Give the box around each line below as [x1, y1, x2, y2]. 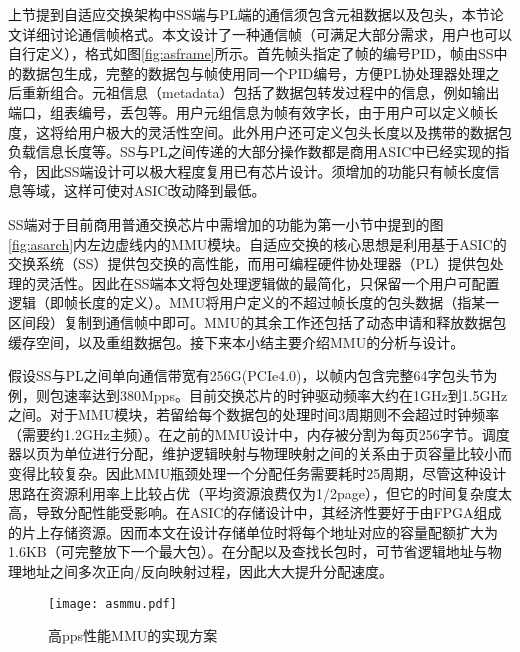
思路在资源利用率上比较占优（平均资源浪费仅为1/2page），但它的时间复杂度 [8, 482, 498, 503]
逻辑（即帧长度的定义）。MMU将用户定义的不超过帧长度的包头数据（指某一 [8, 292, 500, 313]
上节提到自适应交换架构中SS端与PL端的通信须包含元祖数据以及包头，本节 [8, 4, 490, 24]
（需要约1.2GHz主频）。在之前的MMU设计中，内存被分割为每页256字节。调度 [8, 423, 510, 444]
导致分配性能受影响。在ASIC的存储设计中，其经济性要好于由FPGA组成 [35, 502, 502, 523]
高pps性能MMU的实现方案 [48, 625, 218, 646]
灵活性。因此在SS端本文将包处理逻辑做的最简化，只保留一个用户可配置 [35, 272, 500, 293]
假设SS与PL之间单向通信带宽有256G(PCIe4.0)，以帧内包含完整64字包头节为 [8, 365, 498, 386]
